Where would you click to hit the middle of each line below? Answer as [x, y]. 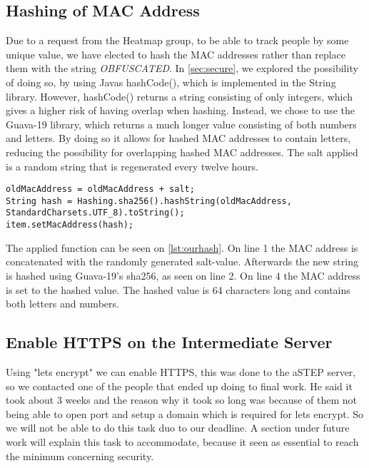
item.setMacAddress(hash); [70, 225]
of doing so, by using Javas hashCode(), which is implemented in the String [171, 82]
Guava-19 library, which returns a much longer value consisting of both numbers [181, 124]
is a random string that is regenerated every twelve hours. [132, 166]
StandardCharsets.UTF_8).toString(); [95, 213]
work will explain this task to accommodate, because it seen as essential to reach [182, 441]
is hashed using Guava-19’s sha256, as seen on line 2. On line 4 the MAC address [183, 275]
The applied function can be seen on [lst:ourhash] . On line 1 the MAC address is [182, 247]
